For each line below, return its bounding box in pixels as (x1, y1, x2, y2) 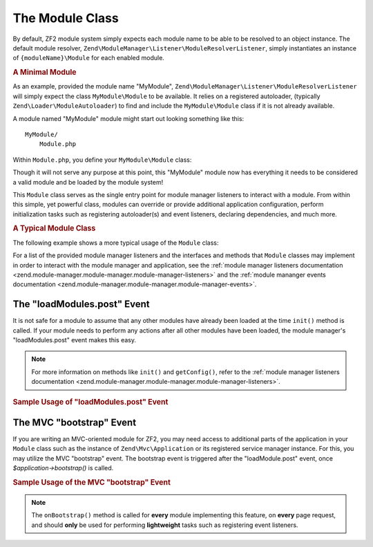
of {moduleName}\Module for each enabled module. (12, 54, 165, 62)
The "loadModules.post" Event (12, 298, 150, 310)
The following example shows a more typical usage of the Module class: (12, 239, 219, 247)
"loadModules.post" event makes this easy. (12, 335, 136, 344)
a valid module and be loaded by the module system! (12, 178, 164, 186)
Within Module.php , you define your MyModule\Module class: (12, 156, 192, 164)
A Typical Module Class (12, 223, 96, 233)
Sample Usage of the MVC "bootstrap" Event (12, 477, 171, 487)
